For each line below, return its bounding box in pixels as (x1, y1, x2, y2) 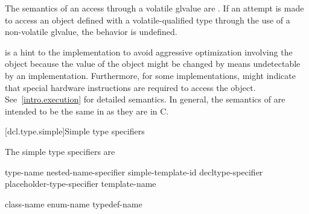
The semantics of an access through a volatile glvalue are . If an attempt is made (5, 2, 304, 14)
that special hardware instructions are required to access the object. (5, 81, 256, 93)
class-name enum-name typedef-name (5, 197, 142, 210)
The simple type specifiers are (5, 145, 115, 157)
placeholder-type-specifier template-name (5, 177, 156, 190)
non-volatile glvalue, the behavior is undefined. (5, 25, 177, 38)
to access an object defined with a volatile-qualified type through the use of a (5, 13, 290, 26)
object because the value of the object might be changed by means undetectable (5, 57, 301, 70)
